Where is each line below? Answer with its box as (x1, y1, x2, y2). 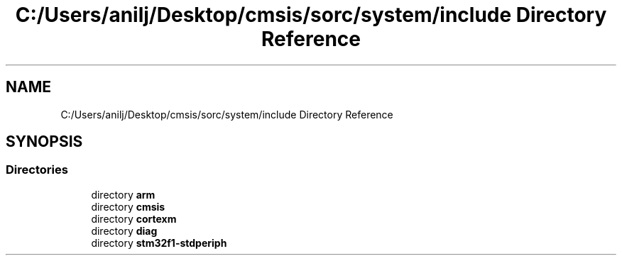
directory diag (91, 224, 158, 237)
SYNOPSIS (6, 133, 83, 151)
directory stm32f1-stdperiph (91, 236, 227, 249)
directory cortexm (91, 212, 177, 225)
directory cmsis (91, 200, 165, 213)
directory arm (91, 188, 155, 201)
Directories (6, 162, 68, 177)
